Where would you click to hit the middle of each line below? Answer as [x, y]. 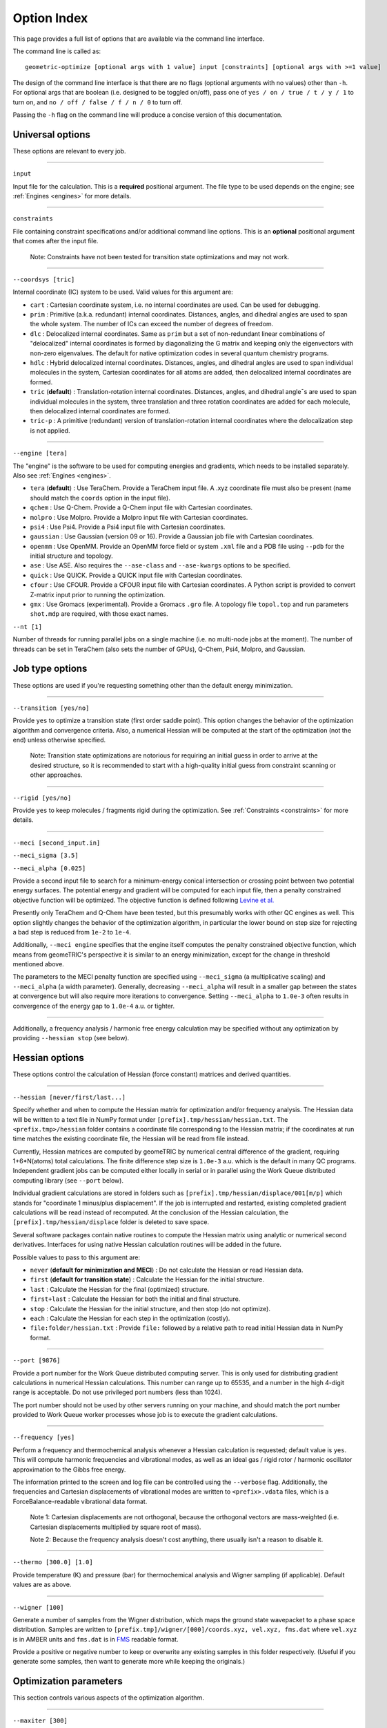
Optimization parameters [68, 1681]
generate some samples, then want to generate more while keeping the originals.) [129, 1662]
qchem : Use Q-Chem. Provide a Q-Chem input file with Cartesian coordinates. [141, 507]
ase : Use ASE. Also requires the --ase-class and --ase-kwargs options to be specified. [160, 565]
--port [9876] [37, 1361]
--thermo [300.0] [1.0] [53, 1562]
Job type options [50, 669]
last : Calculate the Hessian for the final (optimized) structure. [120, 1289]
